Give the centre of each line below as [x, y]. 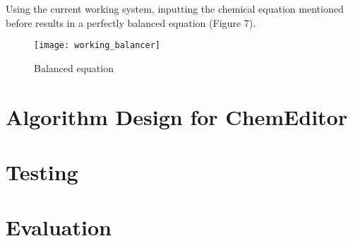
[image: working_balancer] [97, 46]
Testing [42, 172]
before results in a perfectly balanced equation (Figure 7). [131, 22]
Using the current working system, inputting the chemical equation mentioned [175, 8]
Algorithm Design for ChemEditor [176, 116]
